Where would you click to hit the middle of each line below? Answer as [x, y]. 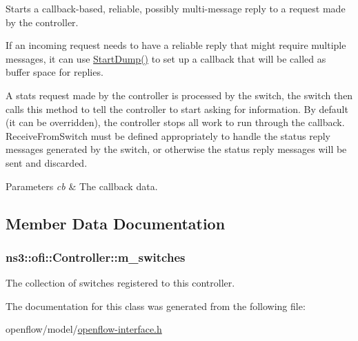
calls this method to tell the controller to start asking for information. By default [177, 108]
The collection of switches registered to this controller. [120, 283]
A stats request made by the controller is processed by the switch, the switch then [179, 95]
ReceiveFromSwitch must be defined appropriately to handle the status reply [168, 135]
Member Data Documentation [116, 223]
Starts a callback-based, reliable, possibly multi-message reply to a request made [176, 8]
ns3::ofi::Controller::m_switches [96, 257]
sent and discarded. [47, 162]
